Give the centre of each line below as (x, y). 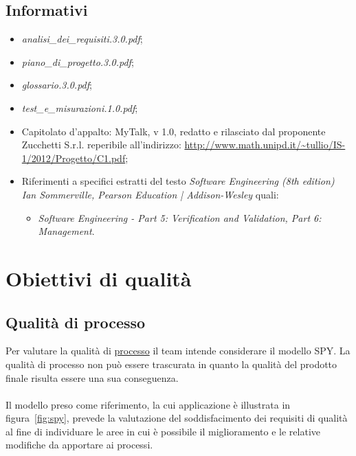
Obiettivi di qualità (99, 278)
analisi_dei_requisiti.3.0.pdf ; (82, 39)
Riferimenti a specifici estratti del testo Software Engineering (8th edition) (178, 181)
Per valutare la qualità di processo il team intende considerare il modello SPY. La (178, 351)
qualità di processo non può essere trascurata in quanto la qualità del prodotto (171, 364)
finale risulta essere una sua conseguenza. (92, 377)
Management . (66, 231)
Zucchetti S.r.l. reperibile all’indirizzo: (101, 145)
